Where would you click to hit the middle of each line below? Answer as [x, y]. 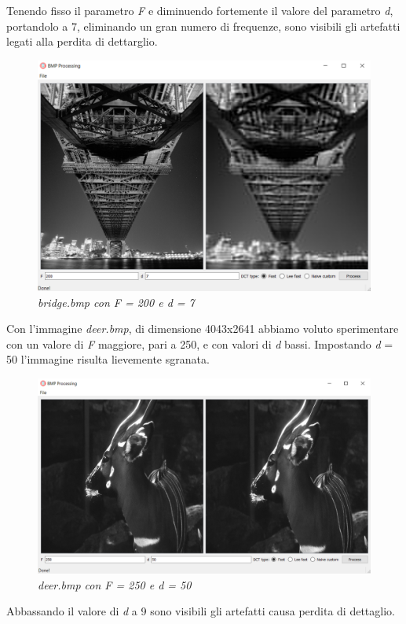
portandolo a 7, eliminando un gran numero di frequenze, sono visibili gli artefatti [203, 26]
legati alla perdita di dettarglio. [82, 41]
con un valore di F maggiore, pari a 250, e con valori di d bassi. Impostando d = [200, 343]
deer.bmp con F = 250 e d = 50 [115, 584]
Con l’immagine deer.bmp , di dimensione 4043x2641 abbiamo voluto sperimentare [203, 329]
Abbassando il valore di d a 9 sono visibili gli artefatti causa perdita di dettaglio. [201, 611]
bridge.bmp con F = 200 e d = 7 [116, 302]
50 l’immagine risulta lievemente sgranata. [108, 359]
